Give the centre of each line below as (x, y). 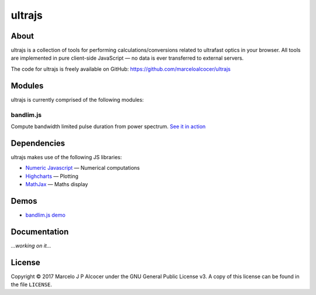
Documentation (40, 231)
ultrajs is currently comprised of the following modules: (77, 100)
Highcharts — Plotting (52, 176)
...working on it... (31, 245)
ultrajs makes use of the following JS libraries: (66, 157)
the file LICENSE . (32, 284)
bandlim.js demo (45, 215)
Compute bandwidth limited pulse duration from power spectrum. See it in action (108, 126)
